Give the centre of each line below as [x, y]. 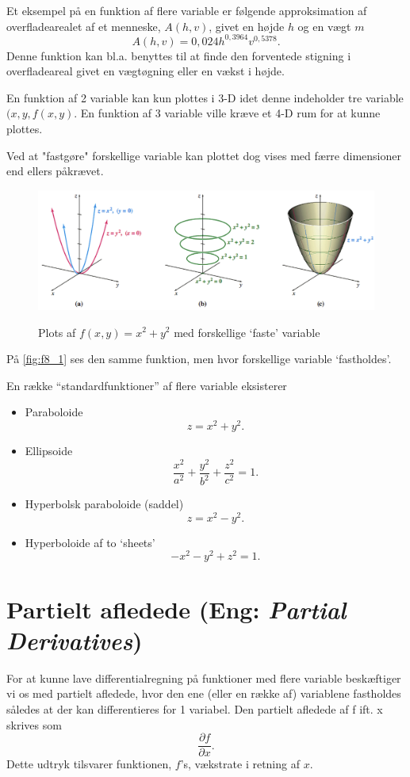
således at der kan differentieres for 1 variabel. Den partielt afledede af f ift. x [195, 708]
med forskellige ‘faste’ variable [247, 332]
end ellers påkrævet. [55, 171]
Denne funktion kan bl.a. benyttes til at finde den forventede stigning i [179, 55]
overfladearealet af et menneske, [84, 26]
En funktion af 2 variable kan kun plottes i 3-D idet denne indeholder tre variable [205, 97]
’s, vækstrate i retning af [240, 764]
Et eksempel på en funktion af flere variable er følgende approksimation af [187, 10]
